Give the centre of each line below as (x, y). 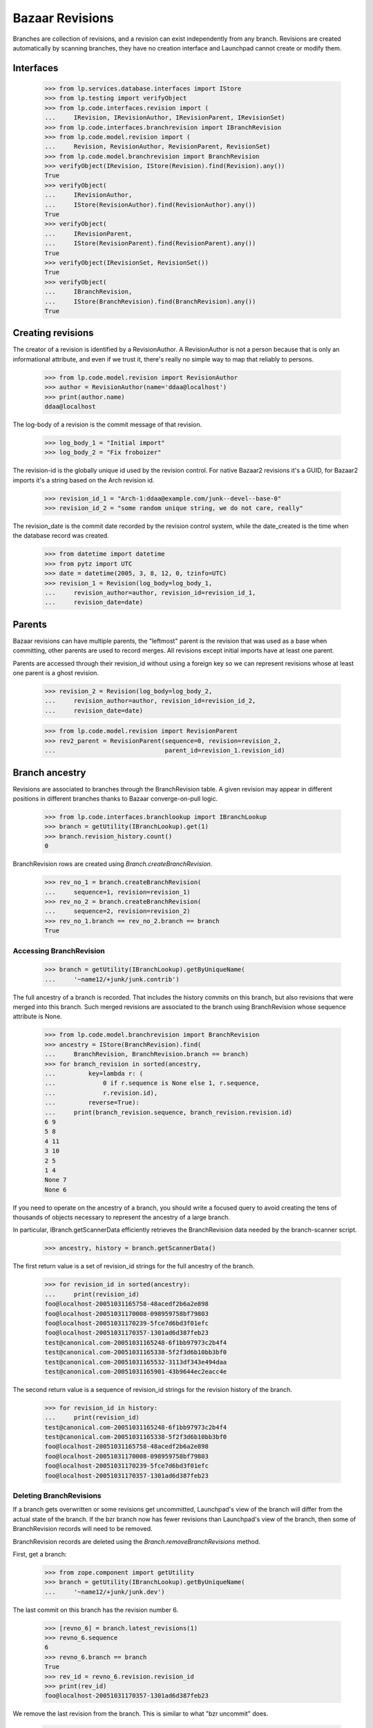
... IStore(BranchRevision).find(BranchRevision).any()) (150, 301)
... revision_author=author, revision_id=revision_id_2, (150, 701)
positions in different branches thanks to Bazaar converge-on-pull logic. (115, 799)
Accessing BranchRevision (59, 950)
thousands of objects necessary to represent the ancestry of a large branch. (122, 1217)
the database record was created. (61, 536)
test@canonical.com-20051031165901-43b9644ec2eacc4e (136, 1371)
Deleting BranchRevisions (57, 1495)
